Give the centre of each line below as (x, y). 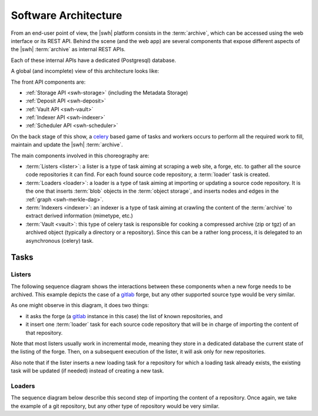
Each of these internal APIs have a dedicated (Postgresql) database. (94, 60)
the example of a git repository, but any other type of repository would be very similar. (115, 406)
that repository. (44, 332)
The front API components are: (48, 82)
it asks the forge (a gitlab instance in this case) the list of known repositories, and (124, 316)
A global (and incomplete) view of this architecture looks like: (85, 71)
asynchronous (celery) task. (60, 240)
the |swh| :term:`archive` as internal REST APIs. (68, 49)
